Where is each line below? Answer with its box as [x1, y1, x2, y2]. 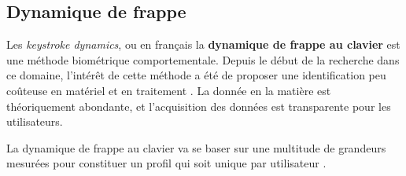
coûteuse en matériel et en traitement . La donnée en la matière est [6, 82, 331, 98]
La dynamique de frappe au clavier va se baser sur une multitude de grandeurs [6, 139, 386, 156]
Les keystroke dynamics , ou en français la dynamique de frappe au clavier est [6, 36, 400, 53]
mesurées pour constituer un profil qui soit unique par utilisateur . [6, 155, 327, 171]
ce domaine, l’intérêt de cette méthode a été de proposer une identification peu [6, 67, 386, 83]
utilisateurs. [6, 113, 63, 130]
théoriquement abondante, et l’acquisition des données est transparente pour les [6, 97, 391, 114]
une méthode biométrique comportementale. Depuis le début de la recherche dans [6, 51, 400, 68]
